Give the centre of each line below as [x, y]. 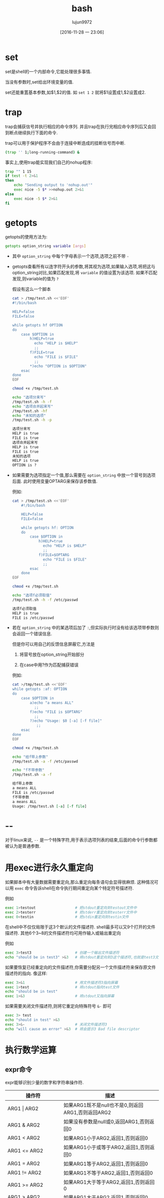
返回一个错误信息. [34, 634]
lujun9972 [82, 22]
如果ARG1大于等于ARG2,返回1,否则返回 [109, 1182]
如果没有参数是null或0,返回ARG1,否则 [106, 1121]
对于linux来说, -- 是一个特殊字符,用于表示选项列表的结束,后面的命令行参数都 [81, 840]
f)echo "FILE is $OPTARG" [56, 712]
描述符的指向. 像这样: [26, 973]
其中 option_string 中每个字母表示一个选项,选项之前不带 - [71, 256]
